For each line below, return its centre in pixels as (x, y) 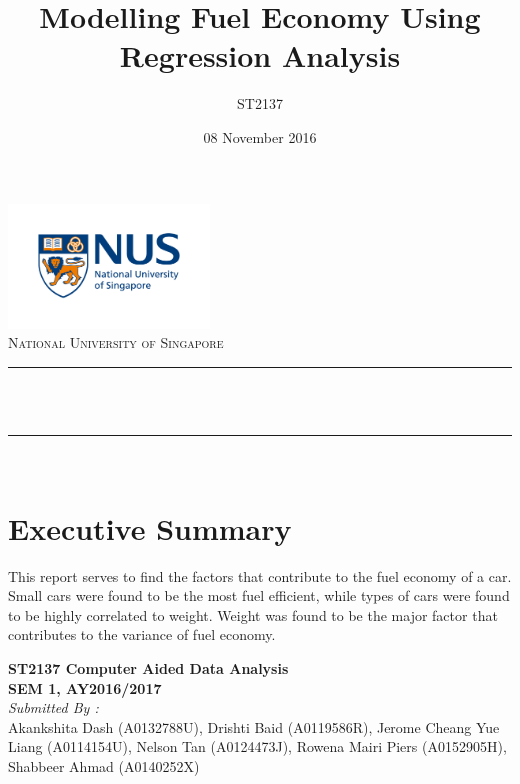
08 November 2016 (260, 136)
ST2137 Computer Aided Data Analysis (148, 667)
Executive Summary (150, 527)
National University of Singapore (116, 342)
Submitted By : (53, 707)
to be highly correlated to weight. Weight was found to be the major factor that (253, 614)
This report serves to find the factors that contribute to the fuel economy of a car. (260, 575)
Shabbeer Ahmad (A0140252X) (104, 765)
